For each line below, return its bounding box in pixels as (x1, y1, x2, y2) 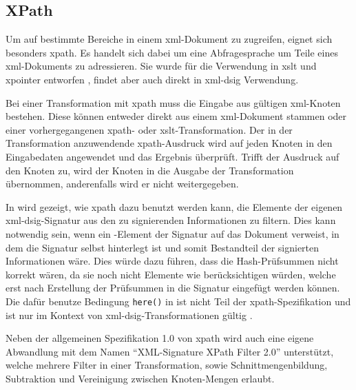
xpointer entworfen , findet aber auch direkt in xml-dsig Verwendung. (6, 72, 299, 86)
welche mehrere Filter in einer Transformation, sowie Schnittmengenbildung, (6, 358, 328, 372)
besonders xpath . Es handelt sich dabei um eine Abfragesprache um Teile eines (6, 45, 338, 59)
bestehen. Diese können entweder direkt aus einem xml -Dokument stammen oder (6, 109, 347, 123)
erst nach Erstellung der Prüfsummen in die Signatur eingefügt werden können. (6, 280, 340, 295)
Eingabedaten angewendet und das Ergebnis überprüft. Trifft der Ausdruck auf (6, 149, 339, 163)
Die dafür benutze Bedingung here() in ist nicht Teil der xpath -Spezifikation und (6, 294, 351, 308)
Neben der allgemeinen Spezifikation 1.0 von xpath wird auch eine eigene (6, 331, 314, 345)
